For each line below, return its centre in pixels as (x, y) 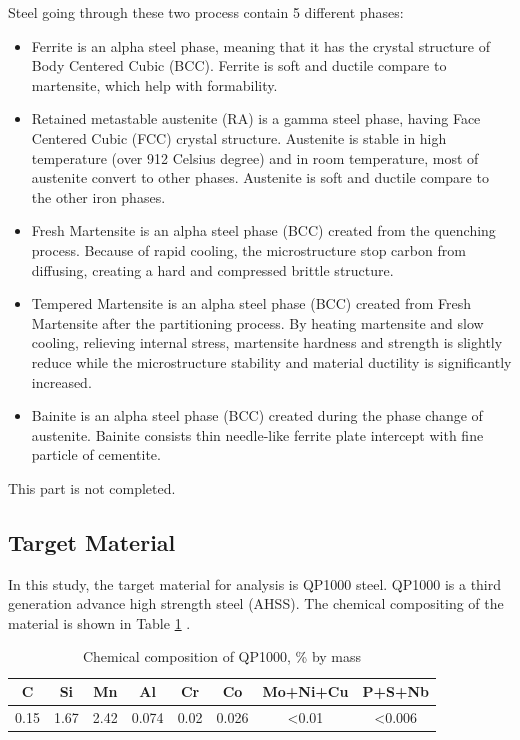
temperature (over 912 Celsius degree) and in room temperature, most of (255, 157)
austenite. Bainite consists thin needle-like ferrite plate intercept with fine (257, 434)
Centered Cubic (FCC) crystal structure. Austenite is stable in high (239, 137)
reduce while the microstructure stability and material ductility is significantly (271, 361)
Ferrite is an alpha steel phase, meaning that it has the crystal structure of (260, 45)
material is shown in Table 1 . (99, 622)
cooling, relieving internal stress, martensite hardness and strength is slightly (267, 342)
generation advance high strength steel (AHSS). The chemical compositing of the (256, 603)
